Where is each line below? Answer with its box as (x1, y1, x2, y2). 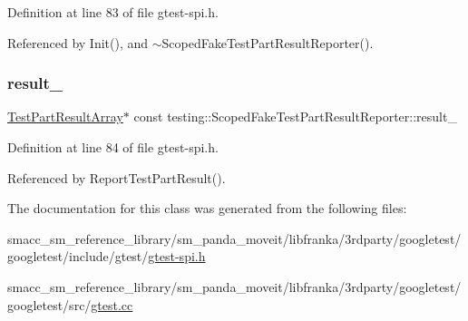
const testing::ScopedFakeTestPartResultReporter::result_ (133, 107, 457, 126)
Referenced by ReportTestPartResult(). (7, 168, 226, 187)
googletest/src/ (7, 295, 92, 314)
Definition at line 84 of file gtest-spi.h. (7, 138, 219, 156)
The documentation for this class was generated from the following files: (7, 199, 407, 218)
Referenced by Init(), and (7, 33, 149, 52)
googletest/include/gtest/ (7, 247, 149, 266)
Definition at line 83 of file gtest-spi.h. (7, 3, 219, 21)
